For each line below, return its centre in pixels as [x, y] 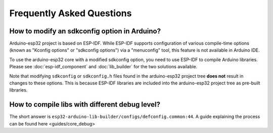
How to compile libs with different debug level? [85, 104]
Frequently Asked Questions [71, 13]
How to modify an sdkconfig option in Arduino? [85, 31]
